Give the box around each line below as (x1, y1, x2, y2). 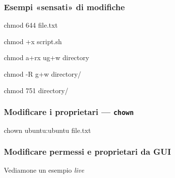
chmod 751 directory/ (4, 85, 68, 95)
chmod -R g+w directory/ (4, 69, 81, 79)
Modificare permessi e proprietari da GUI (4, 146, 171, 158)
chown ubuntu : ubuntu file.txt (4, 125, 91, 135)
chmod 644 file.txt (4, 20, 58, 30)
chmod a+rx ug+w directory (4, 52, 89, 63)
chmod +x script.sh (4, 36, 62, 46)
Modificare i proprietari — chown (4, 106, 134, 118)
